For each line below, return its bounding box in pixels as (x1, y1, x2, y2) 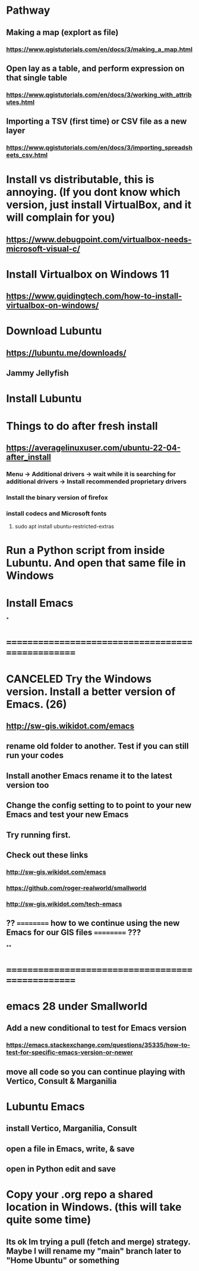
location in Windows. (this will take (6, 1200, 182, 1214)
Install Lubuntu (6, 392, 82, 405)
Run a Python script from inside (6, 544, 165, 557)
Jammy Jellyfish (6, 368, 70, 378)
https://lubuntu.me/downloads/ (6, 348, 127, 358)
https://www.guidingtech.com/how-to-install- (6, 291, 182, 301)
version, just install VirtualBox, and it (6, 198, 192, 212)
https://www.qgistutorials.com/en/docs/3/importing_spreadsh (6, 143, 193, 152)
